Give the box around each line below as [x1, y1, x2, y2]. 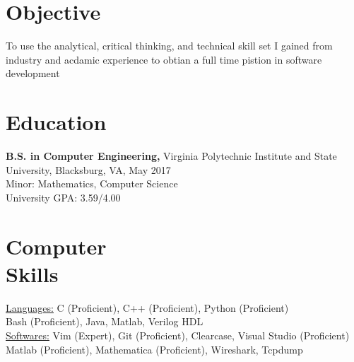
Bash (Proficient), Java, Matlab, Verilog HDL [6, 314, 203, 329]
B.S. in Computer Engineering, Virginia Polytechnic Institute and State [6, 148, 337, 163]
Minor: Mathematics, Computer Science [6, 176, 178, 191]
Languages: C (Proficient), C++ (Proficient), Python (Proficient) [6, 300, 289, 315]
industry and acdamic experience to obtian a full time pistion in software [6, 52, 322, 66]
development [6, 66, 60, 81]
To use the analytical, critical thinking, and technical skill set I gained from [6, 38, 333, 53]
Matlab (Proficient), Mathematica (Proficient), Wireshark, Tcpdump [6, 341, 303, 356]
